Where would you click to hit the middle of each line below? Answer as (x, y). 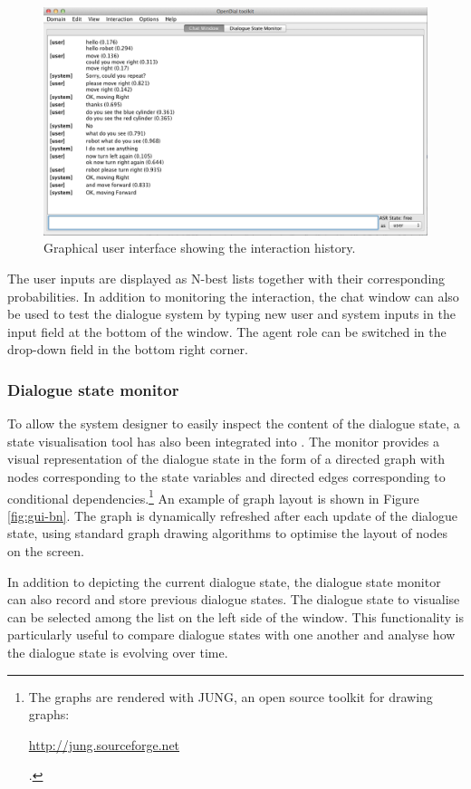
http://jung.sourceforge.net (104, 744)
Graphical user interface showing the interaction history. (200, 248)
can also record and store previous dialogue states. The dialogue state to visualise (234, 599)
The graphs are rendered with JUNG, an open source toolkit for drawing (231, 696)
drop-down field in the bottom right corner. (128, 349)
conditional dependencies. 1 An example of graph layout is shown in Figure (213, 496)
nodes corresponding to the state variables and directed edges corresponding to (226, 476)
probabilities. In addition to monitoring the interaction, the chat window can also (233, 296)
